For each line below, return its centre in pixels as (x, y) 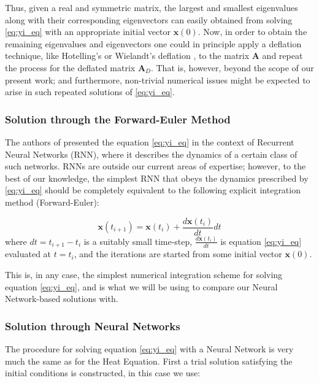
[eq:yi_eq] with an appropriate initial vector (88, 32)
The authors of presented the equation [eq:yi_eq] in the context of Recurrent (150, 141)
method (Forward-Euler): (52, 202)
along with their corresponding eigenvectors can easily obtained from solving (149, 19)
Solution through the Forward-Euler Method (118, 119)
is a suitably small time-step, (138, 241)
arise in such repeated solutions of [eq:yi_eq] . (90, 92)
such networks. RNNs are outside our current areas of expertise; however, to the (156, 166)
